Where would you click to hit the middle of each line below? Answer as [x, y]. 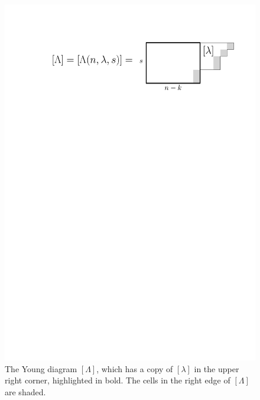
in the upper [217, 368]
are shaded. [25, 391]
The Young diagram [41, 368]
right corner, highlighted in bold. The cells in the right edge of [118, 380]
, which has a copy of [135, 368]
